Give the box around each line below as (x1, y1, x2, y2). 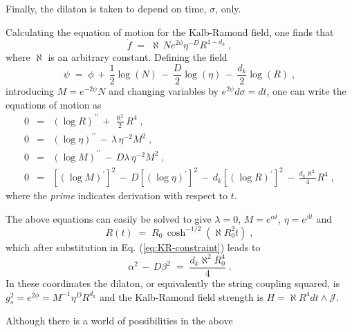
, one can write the (266, 84, 346, 98)
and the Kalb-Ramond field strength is (99, 289, 263, 304)
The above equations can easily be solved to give (6, 211, 212, 225)
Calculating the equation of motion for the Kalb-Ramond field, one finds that (6, 24, 334, 39)
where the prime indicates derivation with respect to (6, 188, 228, 203)
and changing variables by (109, 84, 219, 98)
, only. (215, 1, 241, 15)
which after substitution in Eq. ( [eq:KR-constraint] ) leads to (6, 239, 261, 254)
